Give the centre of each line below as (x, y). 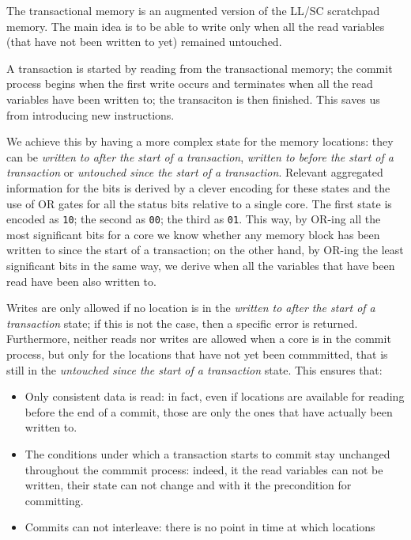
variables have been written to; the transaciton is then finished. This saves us (193, 99)
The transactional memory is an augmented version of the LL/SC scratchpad (193, 10)
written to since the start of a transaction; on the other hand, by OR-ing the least (205, 250)
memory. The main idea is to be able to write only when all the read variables (196, 26)
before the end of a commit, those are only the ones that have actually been (209, 411)
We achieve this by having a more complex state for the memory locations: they (200, 141)
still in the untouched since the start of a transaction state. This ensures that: (194, 369)
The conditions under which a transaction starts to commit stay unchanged (207, 453)
